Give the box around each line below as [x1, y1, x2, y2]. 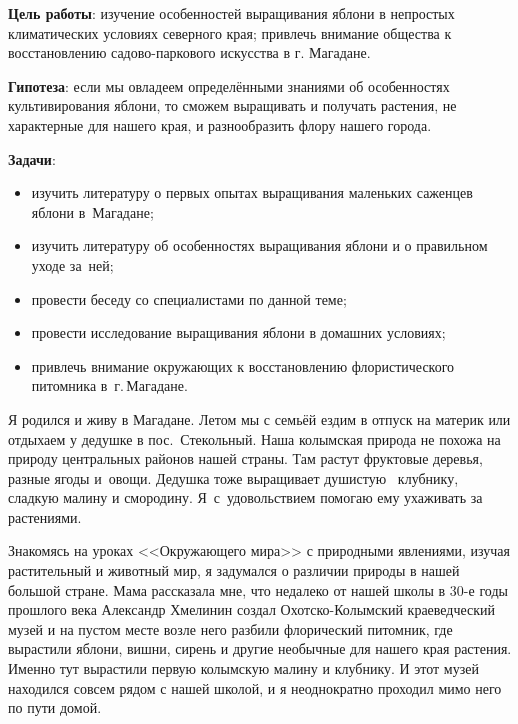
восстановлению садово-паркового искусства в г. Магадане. [8, 42, 371, 63]
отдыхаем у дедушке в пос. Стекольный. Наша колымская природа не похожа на [8, 428, 501, 449]
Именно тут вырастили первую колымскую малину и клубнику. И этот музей [8, 658, 479, 679]
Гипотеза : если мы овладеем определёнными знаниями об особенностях [8, 75, 450, 96]
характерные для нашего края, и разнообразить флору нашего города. [8, 114, 432, 135]
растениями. [8, 506, 82, 527]
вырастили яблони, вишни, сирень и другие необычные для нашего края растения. [8, 638, 512, 659]
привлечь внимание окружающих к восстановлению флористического [31, 355, 455, 376]
